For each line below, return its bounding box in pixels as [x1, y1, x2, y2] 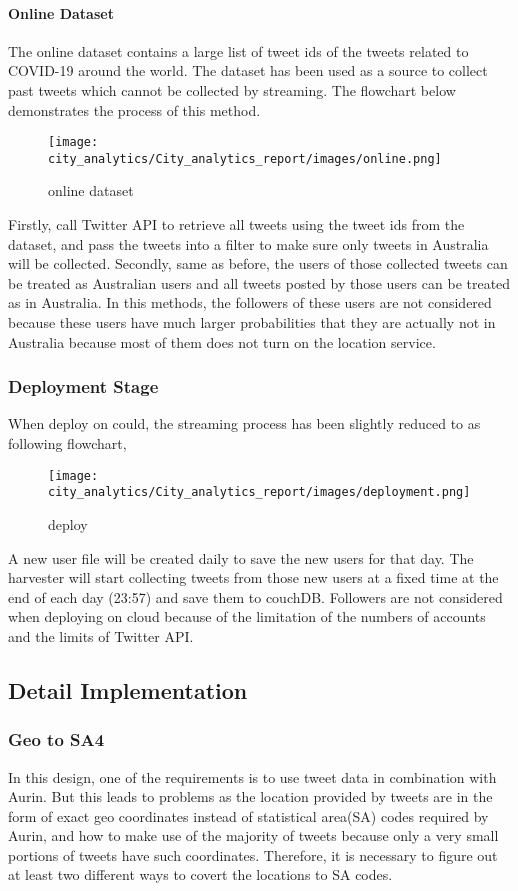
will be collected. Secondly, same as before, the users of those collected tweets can [8, 253, 508, 274]
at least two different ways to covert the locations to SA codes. [8, 864, 393, 885]
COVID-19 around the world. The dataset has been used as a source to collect [8, 60, 488, 81]
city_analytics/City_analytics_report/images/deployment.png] [48, 485, 471, 500]
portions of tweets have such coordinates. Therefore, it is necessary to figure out [8, 844, 498, 865]
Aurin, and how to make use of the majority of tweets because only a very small [8, 825, 499, 846]
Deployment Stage [8, 374, 159, 399]
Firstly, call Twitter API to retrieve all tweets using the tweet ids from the [8, 214, 465, 235]
